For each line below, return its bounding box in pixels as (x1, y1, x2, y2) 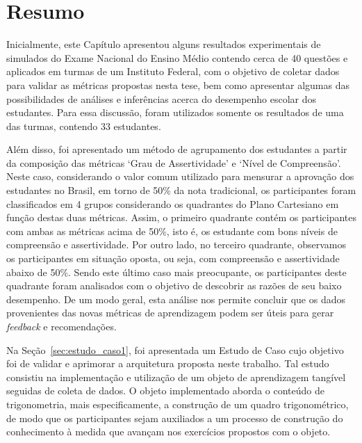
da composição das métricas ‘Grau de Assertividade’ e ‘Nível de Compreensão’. (6, 155, 341, 170)
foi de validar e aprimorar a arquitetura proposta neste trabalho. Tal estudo (6, 356, 329, 371)
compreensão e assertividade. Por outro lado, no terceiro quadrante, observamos (6, 237, 346, 252)
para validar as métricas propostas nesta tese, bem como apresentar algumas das (6, 77, 349, 92)
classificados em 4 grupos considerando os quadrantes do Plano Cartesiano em (6, 196, 339, 211)
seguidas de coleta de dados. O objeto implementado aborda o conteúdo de (6, 383, 324, 398)
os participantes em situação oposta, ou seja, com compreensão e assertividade (6, 251, 340, 266)
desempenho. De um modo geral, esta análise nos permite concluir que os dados (6, 291, 346, 306)
